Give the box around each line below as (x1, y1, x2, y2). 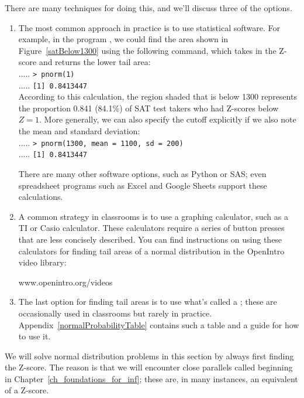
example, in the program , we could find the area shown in (18, 33, 229, 45)
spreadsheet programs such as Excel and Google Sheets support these (18, 179, 267, 191)
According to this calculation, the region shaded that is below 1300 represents (18, 90, 297, 103)
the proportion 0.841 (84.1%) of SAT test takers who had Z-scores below (18, 101, 279, 114)
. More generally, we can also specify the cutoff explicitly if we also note (39, 113, 296, 125)
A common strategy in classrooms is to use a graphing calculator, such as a (18, 210, 288, 222)
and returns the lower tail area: (39, 56, 151, 68)
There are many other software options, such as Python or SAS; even (18, 167, 267, 179)
